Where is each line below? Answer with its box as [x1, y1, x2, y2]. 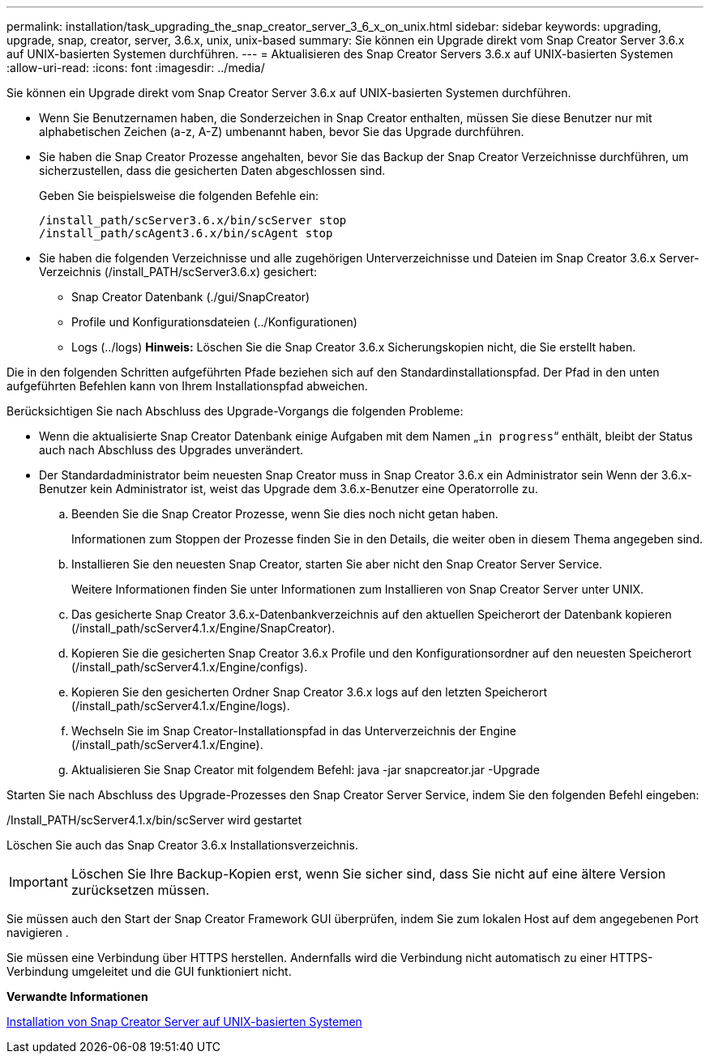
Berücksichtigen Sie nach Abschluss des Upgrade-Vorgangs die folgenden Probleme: [6, 404, 464, 418]
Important [9, 874, 68, 890]
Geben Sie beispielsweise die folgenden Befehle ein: [39, 189, 319, 202]
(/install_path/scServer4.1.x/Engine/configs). [71, 660, 308, 674]
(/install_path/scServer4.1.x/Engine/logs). [71, 699, 290, 713]
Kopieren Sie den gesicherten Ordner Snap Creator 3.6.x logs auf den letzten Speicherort [71, 685, 547, 699]
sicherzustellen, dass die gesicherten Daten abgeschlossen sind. [39, 164, 386, 177]
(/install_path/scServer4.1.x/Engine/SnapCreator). [71, 621, 336, 635]
